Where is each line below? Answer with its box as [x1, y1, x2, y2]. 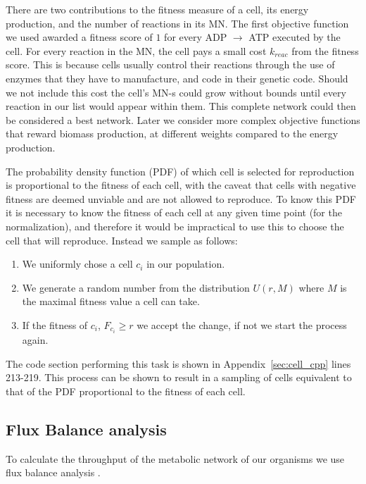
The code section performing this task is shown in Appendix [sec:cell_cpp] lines [6, 356, 351, 371]
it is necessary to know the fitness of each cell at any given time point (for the [6, 205, 342, 220]
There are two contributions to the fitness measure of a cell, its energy [6, 2, 309, 16]
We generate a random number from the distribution [22, 280, 250, 294]
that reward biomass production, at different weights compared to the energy [6, 126, 339, 141]
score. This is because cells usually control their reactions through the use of [6, 57, 335, 72]
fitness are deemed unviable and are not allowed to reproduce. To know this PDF [6, 191, 356, 206]
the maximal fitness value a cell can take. [22, 294, 200, 309]
